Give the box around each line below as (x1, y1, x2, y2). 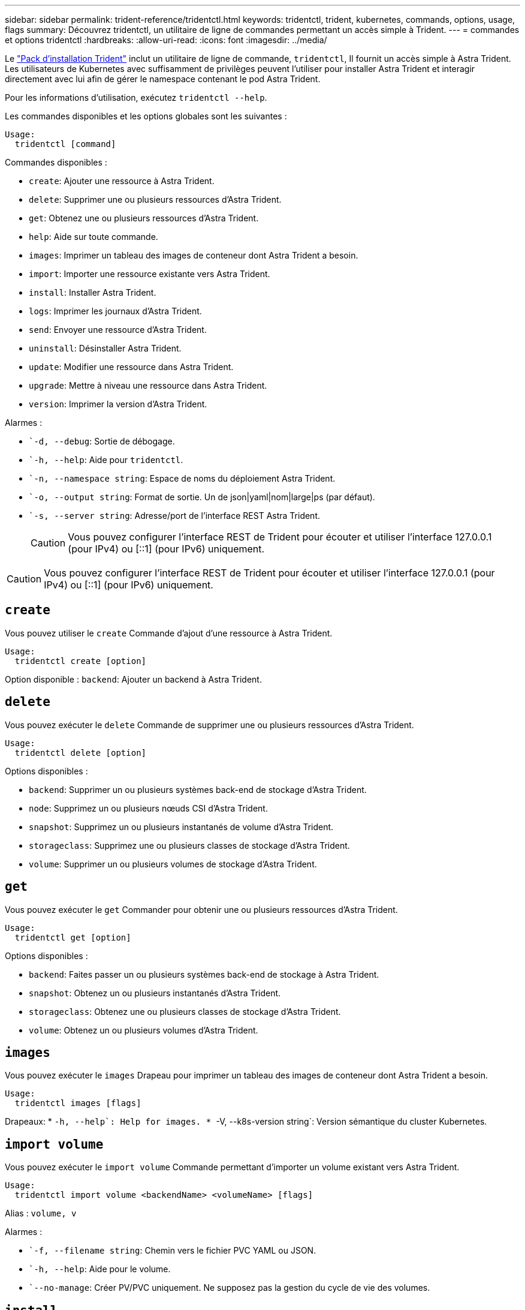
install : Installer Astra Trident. (29, 287, 156, 298)
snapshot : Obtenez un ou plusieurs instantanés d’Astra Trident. (29, 987, 281, 998)
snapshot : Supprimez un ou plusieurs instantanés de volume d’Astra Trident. (29, 821, 334, 832)
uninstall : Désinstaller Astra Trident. (29, 343, 182, 353)
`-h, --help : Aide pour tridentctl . (29, 455, 183, 465)
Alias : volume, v (5, 1208, 77, 1219)
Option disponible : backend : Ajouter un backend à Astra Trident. (5, 674, 262, 684)
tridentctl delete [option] (14, 747, 147, 758)
